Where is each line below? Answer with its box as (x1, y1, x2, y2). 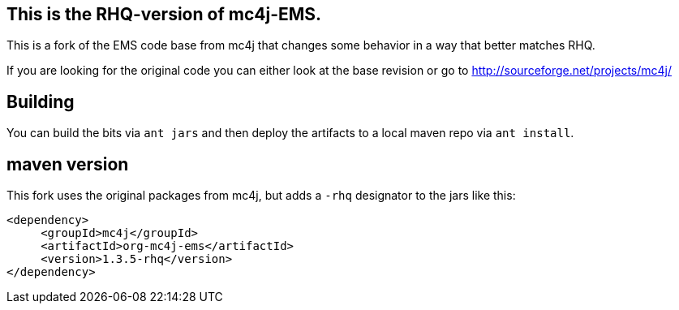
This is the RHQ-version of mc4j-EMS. (6, 4, 322, 24)
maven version (6, 153, 129, 174)
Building (6, 91, 75, 112)
